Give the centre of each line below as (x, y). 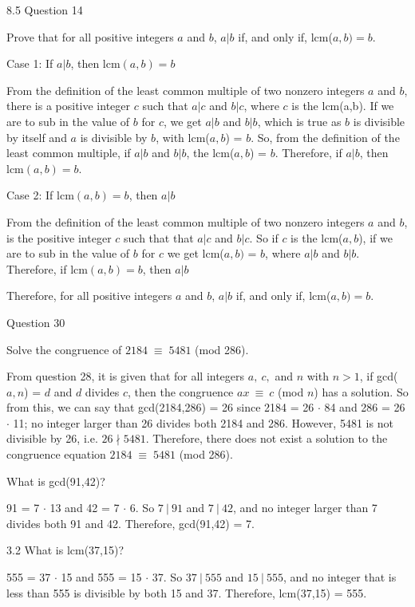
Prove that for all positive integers (90, 36)
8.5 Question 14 (45, 10)
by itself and (37, 137)
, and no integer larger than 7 (305, 508)
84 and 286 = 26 (365, 407)
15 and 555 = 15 (101, 577)
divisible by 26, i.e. (52, 438)
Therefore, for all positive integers (89, 296)
